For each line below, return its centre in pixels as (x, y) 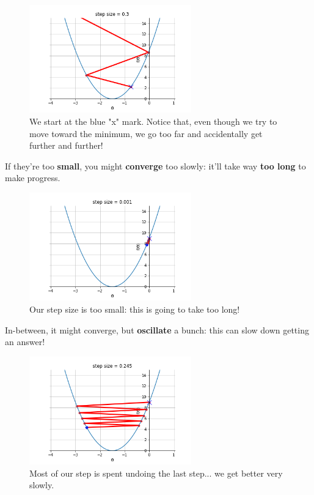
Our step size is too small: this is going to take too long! (135, 309)
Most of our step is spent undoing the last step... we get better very (156, 473)
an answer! (25, 342)
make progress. (33, 178)
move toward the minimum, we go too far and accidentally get (146, 133)
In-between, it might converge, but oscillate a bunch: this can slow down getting (157, 329)
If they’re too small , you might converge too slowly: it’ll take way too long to (155, 166)
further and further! (66, 145)
